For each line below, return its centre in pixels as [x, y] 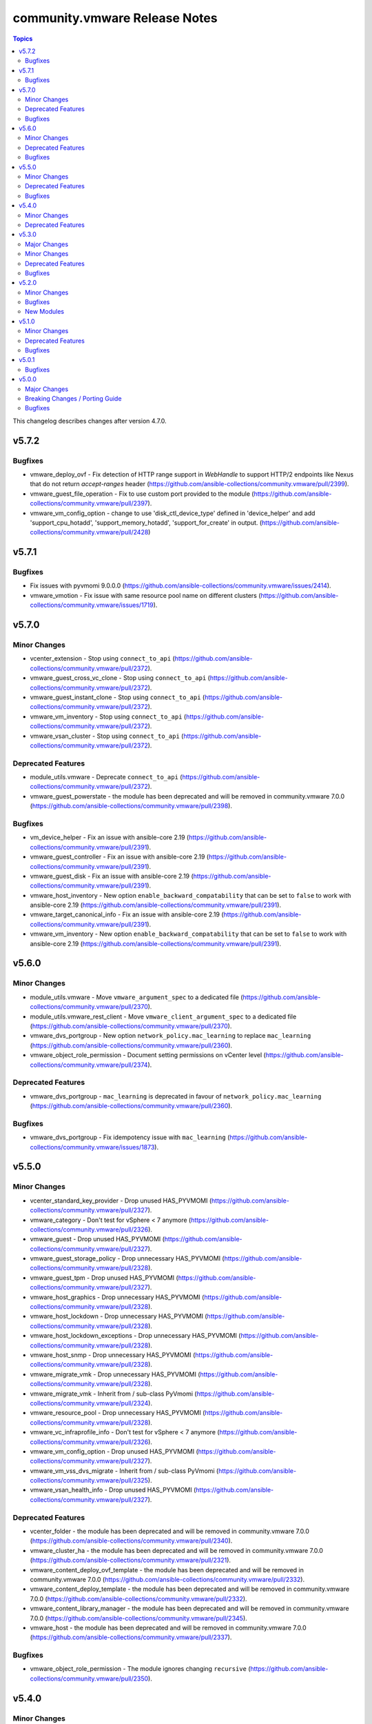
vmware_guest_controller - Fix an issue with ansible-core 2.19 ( [120, 857]
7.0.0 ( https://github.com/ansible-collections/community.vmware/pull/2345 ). [138, 1618]
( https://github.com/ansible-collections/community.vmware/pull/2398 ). [131, 806]
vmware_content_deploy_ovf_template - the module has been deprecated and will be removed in [167, 1570]
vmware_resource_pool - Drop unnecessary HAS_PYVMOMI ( [117, 1413]
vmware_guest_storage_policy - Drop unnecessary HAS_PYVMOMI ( [127, 1259]
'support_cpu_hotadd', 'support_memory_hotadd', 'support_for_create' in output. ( [146, 522]
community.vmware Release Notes [115, 18]
